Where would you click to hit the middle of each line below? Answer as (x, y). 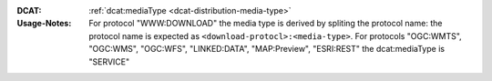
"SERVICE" (109, 61)
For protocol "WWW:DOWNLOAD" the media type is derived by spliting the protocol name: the (266, 24)
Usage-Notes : (44, 24)
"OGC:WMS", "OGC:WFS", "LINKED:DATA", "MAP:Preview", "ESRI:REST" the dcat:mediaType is (267, 49)
